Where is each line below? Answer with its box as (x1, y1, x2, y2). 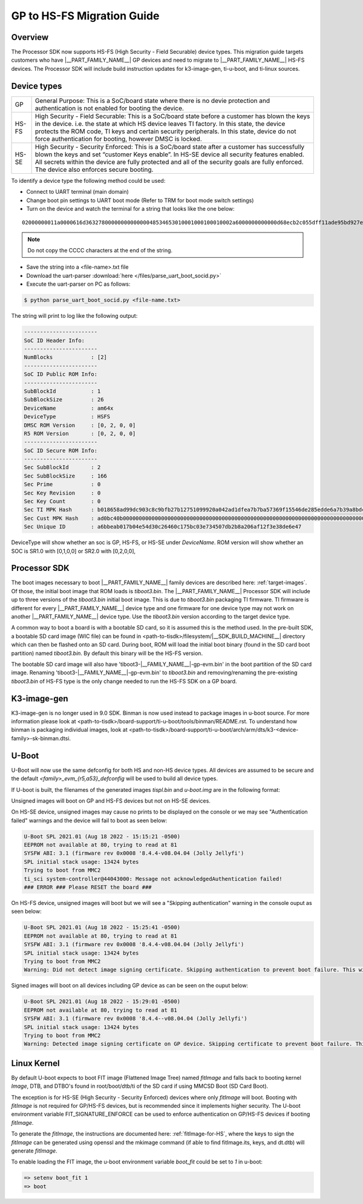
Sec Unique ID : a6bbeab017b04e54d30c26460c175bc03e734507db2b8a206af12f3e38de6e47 (24, 524, 302, 530)
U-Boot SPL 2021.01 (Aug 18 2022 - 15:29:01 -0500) (24, 998, 181, 1005)
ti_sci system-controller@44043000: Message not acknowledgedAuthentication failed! (24, 875, 283, 882)
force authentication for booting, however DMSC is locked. (34, 134, 202, 143)
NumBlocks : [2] (24, 354, 107, 361)
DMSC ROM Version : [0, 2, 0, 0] (24, 421, 136, 429)
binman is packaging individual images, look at (11, 726, 128, 734)
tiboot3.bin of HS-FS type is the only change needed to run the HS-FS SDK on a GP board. (11, 677, 237, 685)
